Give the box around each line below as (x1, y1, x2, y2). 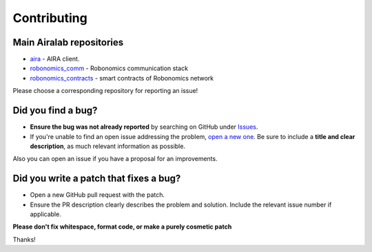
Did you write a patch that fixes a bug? (12, 173, 181, 185)
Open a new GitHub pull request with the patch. (30, 191, 165, 199)
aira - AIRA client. (30, 55, 80, 63)
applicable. (30, 210, 61, 218)
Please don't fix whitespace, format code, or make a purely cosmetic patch (12, 222, 232, 231)
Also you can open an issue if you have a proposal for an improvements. (12, 155, 218, 163)
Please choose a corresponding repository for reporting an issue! (12, 87, 198, 95)
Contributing (12, 10, 87, 25)
